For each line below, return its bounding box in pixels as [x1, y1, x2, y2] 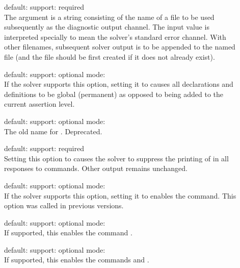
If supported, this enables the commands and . [4, 254, 149, 265]
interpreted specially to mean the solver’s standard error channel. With [4, 31, 226, 42]
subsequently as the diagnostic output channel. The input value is [4, 21, 209, 32]
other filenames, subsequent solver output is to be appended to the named [4, 41, 235, 52]
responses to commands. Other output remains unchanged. [4, 163, 188, 174]
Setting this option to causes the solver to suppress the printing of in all [4, 153, 229, 163]
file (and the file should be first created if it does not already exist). [4, 51, 215, 62]
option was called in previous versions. [4, 200, 124, 211]
